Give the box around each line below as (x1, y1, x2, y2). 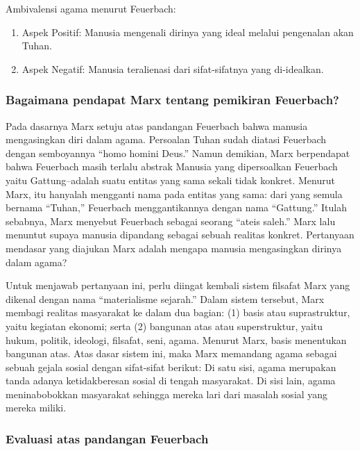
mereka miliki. (6, 400, 67, 415)
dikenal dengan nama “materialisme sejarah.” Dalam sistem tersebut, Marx (6, 291, 325, 306)
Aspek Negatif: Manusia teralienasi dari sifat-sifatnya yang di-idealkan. (22, 61, 324, 76)
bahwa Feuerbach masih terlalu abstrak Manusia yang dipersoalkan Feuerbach (6, 159, 338, 174)
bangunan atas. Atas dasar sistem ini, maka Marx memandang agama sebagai (6, 346, 337, 361)
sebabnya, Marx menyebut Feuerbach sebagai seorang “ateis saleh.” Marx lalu (6, 213, 336, 228)
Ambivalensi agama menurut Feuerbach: (6, 1, 176, 15)
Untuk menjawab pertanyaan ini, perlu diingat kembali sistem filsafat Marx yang (6, 278, 350, 293)
